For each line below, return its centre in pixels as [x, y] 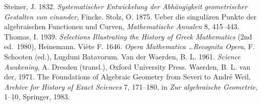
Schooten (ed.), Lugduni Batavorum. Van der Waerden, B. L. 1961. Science [122, 56]
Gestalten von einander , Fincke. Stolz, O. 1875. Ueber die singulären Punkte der [130, 16]
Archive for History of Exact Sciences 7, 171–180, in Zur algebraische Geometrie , [131, 86]
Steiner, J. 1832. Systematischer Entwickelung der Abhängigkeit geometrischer [126, 6]
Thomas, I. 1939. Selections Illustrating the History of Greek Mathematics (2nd [128, 36]
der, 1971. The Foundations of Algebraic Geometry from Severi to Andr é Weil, [127, 77]
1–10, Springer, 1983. [37, 97]
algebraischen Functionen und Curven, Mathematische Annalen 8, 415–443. [122, 26]
